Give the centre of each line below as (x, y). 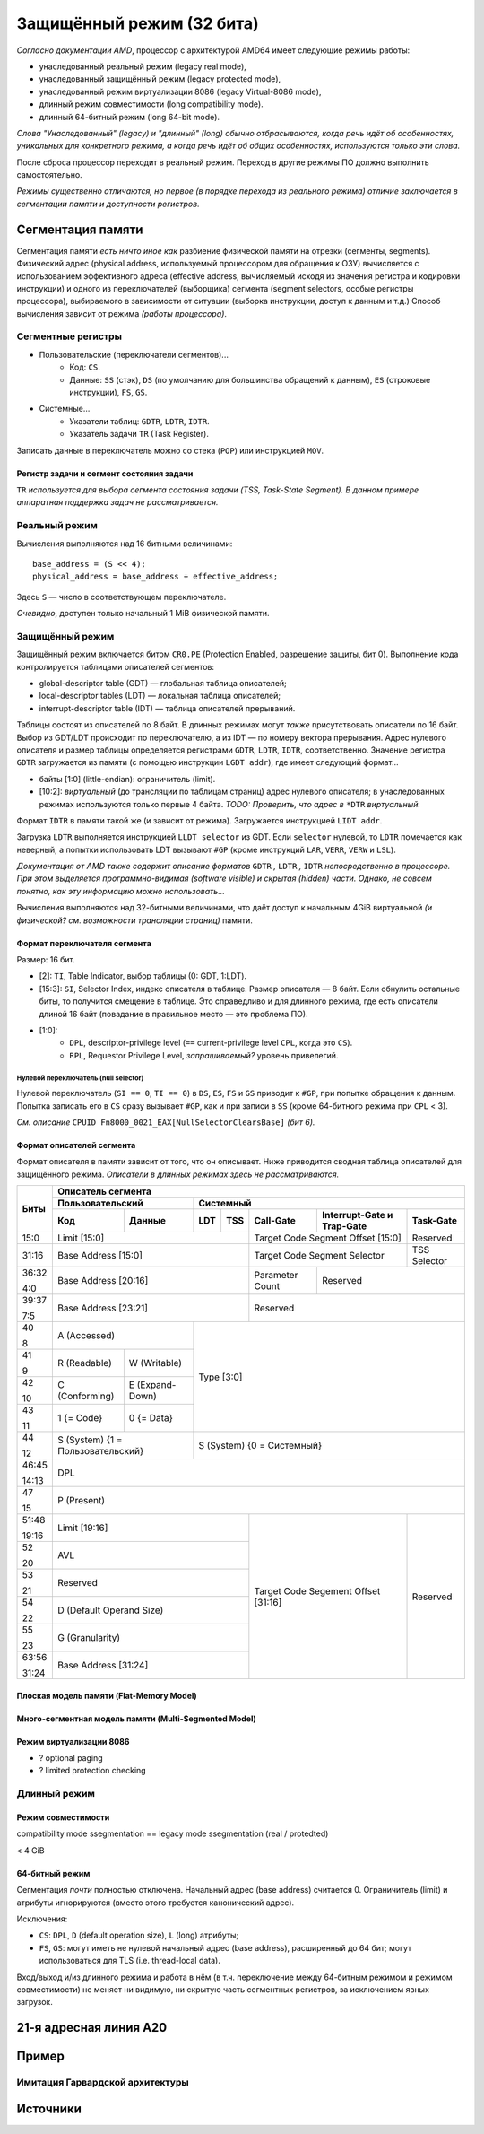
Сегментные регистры (69, 336)
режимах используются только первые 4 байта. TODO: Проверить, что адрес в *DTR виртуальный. (230, 804)
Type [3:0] (220, 1377)
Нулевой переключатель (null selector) (80, 1078)
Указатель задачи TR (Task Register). (139, 434)
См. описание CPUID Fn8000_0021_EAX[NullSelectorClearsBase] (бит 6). (166, 1122)
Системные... (65, 409)
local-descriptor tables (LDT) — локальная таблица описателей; (160, 696)
